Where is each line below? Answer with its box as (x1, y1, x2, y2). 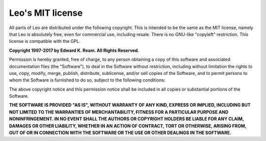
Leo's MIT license (9, 7, 83, 18)
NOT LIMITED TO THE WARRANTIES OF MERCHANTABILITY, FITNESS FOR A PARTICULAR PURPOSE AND (9, 109, 229, 115)
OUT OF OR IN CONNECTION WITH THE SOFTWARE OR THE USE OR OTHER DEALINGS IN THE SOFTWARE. (9, 130, 232, 136)
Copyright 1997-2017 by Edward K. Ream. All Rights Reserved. (9, 47, 139, 53)
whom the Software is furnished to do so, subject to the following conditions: (9, 77, 166, 83)
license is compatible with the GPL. (9, 38, 81, 44)
